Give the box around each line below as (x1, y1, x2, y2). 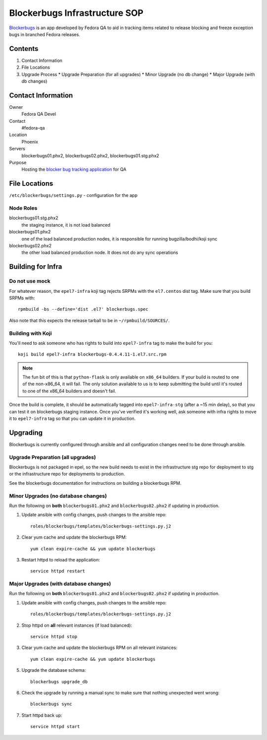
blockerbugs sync (30, 701, 72, 707)
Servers (9, 146, 26, 152)
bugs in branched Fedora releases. (9, 31, 80, 37)
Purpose (9, 160, 27, 166)
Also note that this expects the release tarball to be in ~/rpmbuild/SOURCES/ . (9, 317, 170, 324)
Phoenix (21, 139, 39, 144)
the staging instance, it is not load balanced (21, 222, 111, 228)
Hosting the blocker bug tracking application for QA (21, 166, 127, 173)
